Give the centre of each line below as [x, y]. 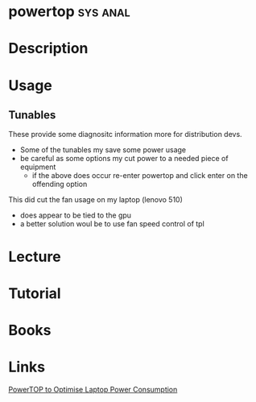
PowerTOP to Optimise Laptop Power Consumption [93, 389]
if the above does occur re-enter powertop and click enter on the [140, 176]
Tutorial [35, 293]
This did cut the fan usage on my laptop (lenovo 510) [96, 200]
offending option [60, 184]
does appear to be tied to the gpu [75, 215]
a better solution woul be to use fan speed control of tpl [112, 224]
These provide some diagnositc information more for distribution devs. [126, 135]
